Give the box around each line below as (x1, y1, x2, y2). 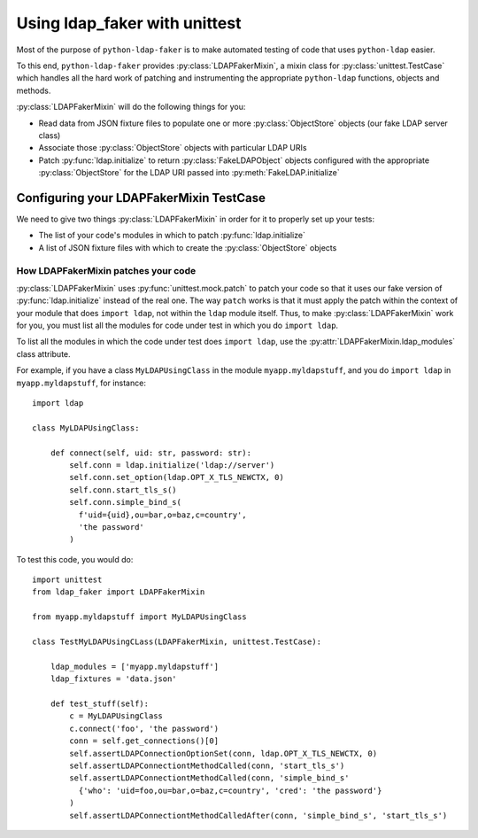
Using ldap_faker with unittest (16, 13, 242, 33)
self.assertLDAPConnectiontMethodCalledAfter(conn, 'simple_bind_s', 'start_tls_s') (69, 811, 448, 820)
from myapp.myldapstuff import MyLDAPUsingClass (32, 612, 247, 622)
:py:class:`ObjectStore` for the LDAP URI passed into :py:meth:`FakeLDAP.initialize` (38, 167, 340, 178)
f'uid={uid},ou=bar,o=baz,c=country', (78, 509, 247, 520)
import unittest (32, 575, 103, 585)
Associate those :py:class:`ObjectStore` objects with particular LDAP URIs (38, 143, 307, 153)
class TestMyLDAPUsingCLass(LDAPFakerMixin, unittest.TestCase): (32, 637, 322, 647)
